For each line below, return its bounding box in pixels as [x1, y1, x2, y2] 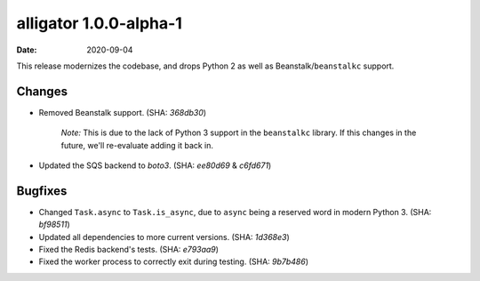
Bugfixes [16, 183, 68, 198]
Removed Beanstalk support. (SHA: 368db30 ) [38, 107, 207, 117]
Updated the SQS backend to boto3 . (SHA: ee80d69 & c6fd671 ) [38, 160, 272, 171]
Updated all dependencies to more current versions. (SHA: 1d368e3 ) [38, 231, 291, 242]
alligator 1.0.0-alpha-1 [16, 13, 182, 33]
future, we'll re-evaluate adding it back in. [60, 140, 213, 150]
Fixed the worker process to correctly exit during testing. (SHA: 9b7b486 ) [38, 256, 309, 267]
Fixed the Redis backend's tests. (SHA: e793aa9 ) [38, 245, 220, 255]
